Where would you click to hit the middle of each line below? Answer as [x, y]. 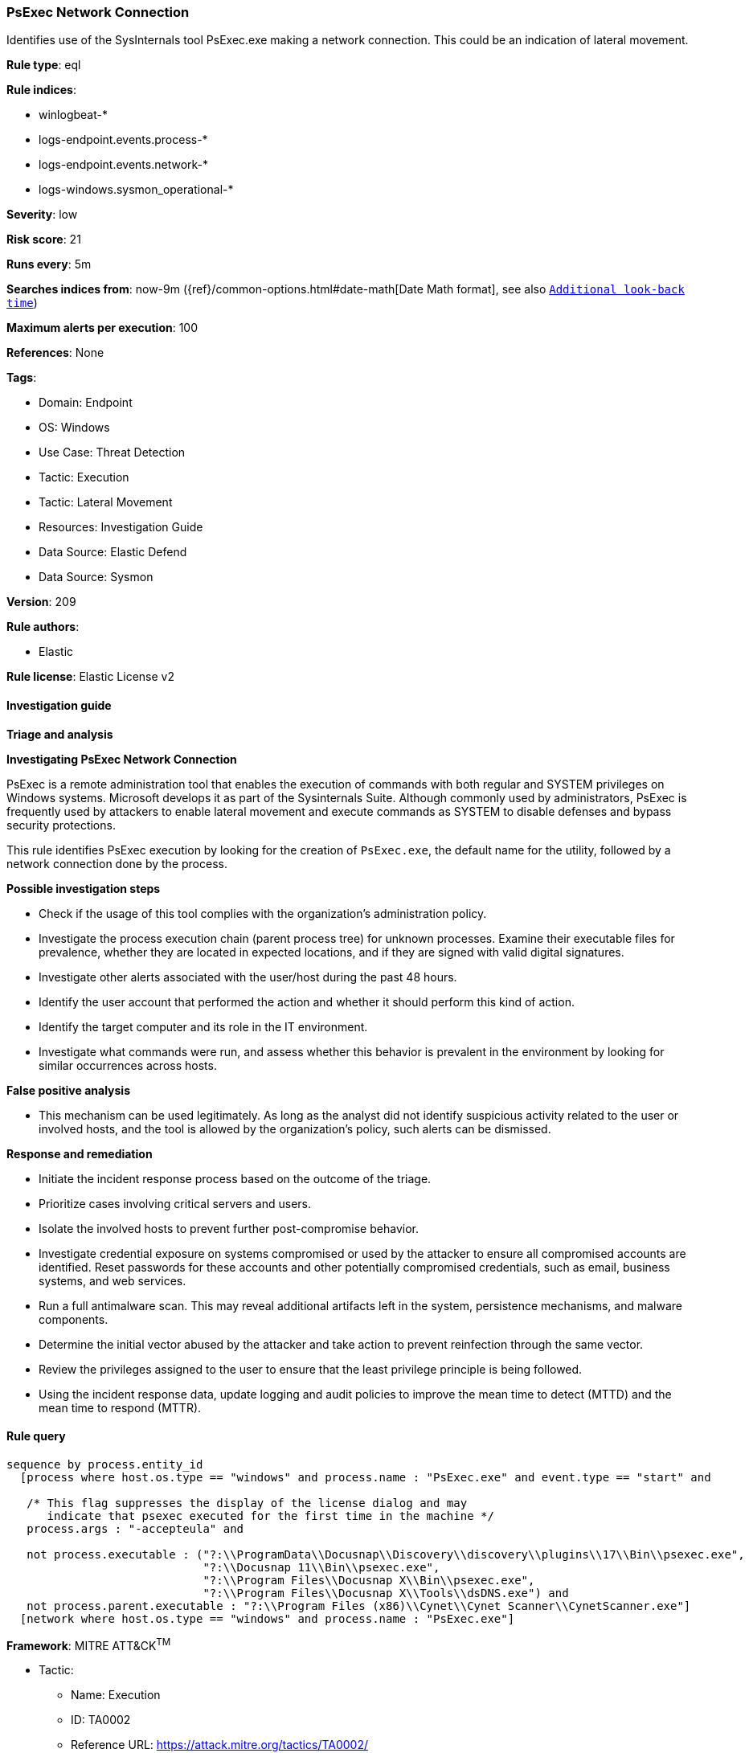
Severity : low [42, 215]
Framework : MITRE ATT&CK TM [89, 1644]
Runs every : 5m [49, 264]
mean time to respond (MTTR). [120, 1407]
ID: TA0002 [101, 1720]
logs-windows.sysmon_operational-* [136, 190]
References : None [55, 353]
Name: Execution [116, 1695]
